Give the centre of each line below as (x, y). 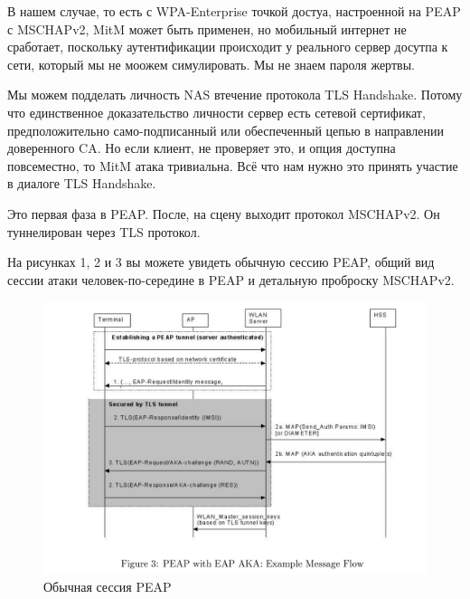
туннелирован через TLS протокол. (104, 231)
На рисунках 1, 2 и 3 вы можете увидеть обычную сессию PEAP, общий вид (221, 262)
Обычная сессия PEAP (108, 587)
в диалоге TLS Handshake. (82, 183)
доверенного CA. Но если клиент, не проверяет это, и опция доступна (202, 148)
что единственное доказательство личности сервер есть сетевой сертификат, (216, 112)
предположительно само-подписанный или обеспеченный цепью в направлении (226, 130)
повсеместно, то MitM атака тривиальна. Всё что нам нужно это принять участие (233, 165)
